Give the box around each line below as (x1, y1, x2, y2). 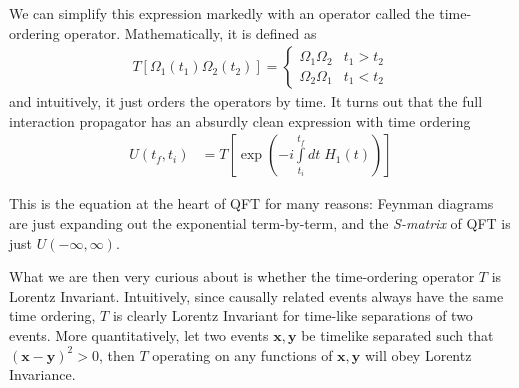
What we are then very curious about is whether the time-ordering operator (9, 266, 475, 287)
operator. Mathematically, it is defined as (64, 22, 317, 43)
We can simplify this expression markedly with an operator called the (9, 3, 435, 23)
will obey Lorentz (365, 344, 472, 365)
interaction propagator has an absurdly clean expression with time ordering (9, 110, 471, 131)
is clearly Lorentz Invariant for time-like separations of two (112, 305, 473, 326)
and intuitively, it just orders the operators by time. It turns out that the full (9, 91, 483, 112)
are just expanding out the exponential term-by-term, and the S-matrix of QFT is (9, 213, 511, 234)
